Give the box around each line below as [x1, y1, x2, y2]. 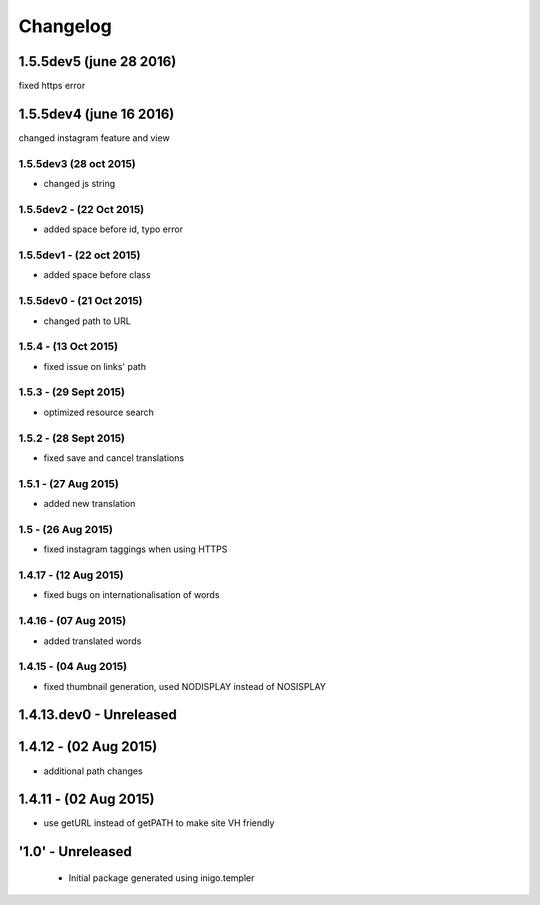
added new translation [43, 498, 136, 510]
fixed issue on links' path [43, 360, 147, 372]
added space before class [43, 269, 151, 281]
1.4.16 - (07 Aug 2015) [18, 614, 127, 628]
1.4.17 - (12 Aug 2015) [18, 568, 124, 582]
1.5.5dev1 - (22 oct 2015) [18, 248, 141, 262]
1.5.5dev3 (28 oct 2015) [18, 156, 137, 170]
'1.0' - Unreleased [18, 843, 132, 860]
